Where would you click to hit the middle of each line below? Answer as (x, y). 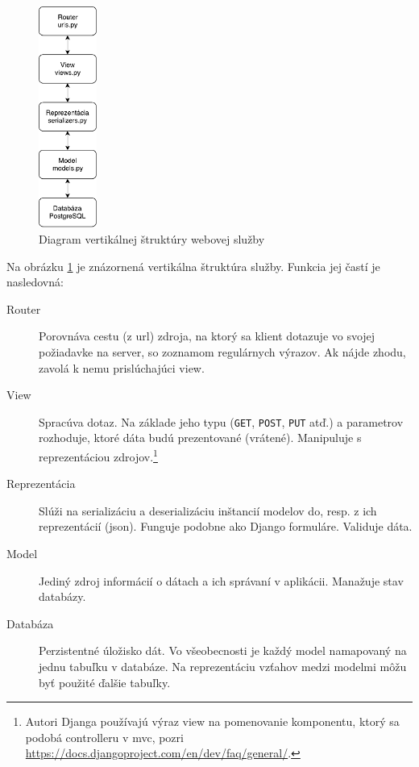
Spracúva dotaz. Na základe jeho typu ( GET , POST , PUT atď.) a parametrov (221, 421)
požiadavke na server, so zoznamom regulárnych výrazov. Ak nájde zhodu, (222, 351)
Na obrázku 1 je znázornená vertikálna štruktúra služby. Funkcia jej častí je (193, 266)
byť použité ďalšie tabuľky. (105, 682)
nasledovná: (35, 282)
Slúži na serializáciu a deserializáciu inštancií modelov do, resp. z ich (208, 510)
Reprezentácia (41, 484)
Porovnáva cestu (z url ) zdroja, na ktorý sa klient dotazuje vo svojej (207, 336)
